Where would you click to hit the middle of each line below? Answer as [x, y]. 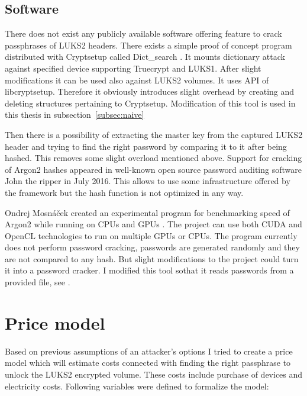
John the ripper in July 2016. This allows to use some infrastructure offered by [148, 181]
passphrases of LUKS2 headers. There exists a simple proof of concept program [148, 45]
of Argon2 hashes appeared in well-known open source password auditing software [153, 169]
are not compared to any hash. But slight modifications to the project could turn [152, 258]
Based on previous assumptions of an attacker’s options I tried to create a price [149, 351]
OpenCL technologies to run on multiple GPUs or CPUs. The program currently [151, 235]
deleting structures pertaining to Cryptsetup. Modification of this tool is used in [150, 103]
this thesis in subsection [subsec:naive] [75, 115]
